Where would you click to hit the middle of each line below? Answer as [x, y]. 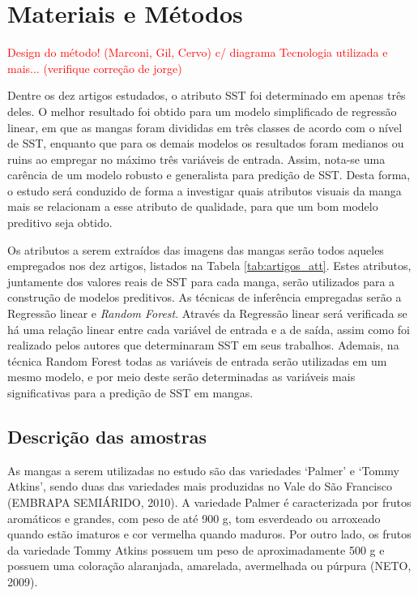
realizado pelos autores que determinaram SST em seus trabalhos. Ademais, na [203, 345]
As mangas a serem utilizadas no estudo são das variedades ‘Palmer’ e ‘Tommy [203, 470]
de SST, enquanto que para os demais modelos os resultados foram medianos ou [206, 143]
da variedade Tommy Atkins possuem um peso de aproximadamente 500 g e [196, 549]
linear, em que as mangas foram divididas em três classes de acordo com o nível [205, 127]
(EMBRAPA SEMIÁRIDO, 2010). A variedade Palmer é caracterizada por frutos [209, 502]
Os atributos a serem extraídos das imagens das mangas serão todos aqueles [196, 249]
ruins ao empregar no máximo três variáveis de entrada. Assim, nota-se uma [196, 159]
